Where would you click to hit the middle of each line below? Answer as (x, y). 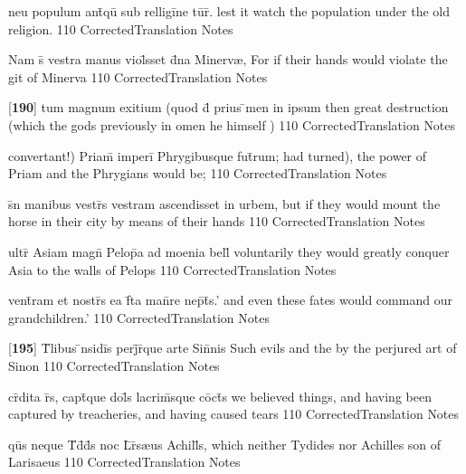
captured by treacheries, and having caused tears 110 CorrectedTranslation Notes (234, 414)
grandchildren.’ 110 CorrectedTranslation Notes (139, 317)
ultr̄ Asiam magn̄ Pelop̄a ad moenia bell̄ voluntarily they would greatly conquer (229, 251)
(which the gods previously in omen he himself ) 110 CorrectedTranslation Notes (232, 124)
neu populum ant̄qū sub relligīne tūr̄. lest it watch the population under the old (229, 11)
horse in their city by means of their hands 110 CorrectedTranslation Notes (217, 221)
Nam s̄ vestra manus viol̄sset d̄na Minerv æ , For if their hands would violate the (228, 59)
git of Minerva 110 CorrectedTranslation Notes (138, 76)
